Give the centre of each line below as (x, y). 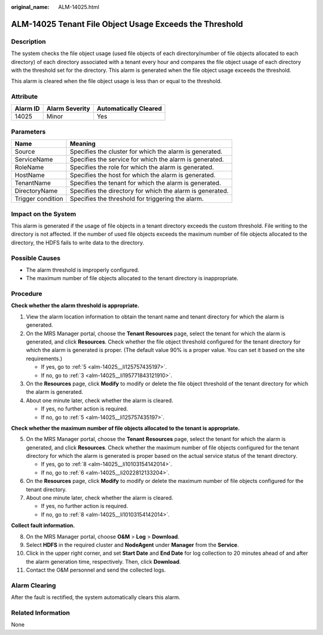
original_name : (30, 7)
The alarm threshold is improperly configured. (83, 270)
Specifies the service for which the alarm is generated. (147, 160)
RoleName (29, 168)
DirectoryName (36, 191)
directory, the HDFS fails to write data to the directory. (78, 242)
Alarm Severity (68, 109)
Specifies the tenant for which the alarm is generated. (145, 183)
